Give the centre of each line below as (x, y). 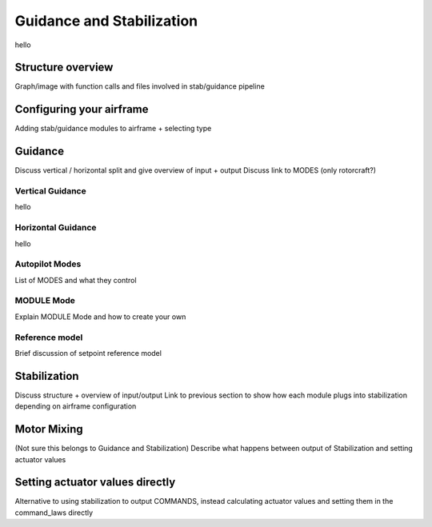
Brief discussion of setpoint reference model (88, 353)
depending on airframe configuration (76, 406)
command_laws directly (54, 513)
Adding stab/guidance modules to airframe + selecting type (113, 129)
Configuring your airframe (82, 109)
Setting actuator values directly (95, 483)
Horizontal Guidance (56, 228)
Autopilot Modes (48, 264)
